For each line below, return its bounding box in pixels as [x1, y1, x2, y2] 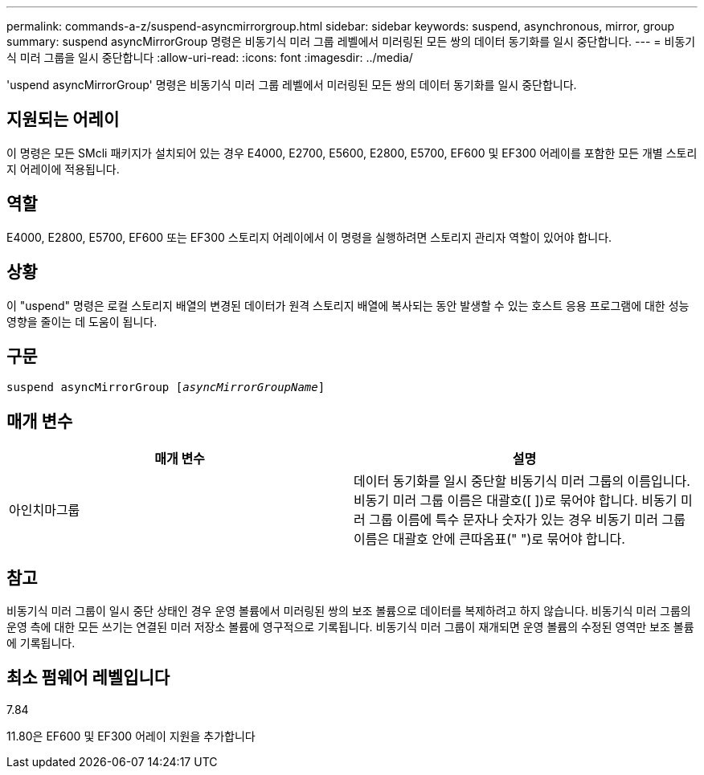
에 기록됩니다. [6, 636, 76, 651]
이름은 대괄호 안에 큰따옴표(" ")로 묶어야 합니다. [354, 531, 625, 548]
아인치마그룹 [9, 502, 80, 519]
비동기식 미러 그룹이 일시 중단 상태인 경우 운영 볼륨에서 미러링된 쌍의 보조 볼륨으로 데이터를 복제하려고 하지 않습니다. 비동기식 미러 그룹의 [6, 604, 691, 618]
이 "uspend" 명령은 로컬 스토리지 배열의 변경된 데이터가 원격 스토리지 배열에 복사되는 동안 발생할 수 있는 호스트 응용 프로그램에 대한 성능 [6, 298, 690, 312]
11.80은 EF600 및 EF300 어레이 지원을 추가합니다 [6, 728, 256, 743]
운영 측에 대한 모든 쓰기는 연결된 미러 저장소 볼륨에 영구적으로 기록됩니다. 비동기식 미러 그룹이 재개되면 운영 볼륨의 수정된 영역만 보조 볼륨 [6, 620, 694, 634]
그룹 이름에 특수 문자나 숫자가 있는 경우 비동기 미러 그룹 [369, 512, 686, 528]
